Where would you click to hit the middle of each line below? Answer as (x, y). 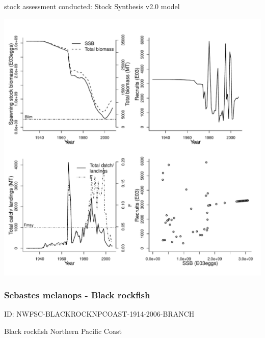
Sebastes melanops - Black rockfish (77, 295)
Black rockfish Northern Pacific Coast (63, 331)
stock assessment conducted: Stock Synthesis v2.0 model (92, 6)
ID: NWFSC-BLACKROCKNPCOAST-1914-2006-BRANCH (99, 314)
